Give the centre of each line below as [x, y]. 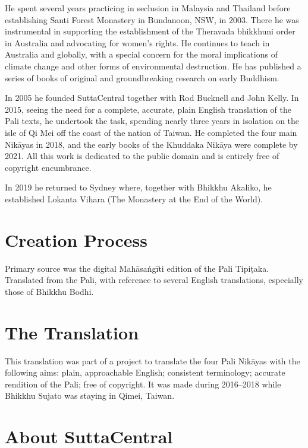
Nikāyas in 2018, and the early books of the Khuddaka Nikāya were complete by [151, 144]
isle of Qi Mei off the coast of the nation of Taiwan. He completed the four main [151, 132]
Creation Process [76, 239]
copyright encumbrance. [48, 167]
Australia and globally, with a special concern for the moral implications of [141, 54]
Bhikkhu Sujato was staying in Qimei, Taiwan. [90, 395]
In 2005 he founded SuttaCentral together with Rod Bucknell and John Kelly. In [152, 98]
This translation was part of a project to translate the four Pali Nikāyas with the [153, 360]
